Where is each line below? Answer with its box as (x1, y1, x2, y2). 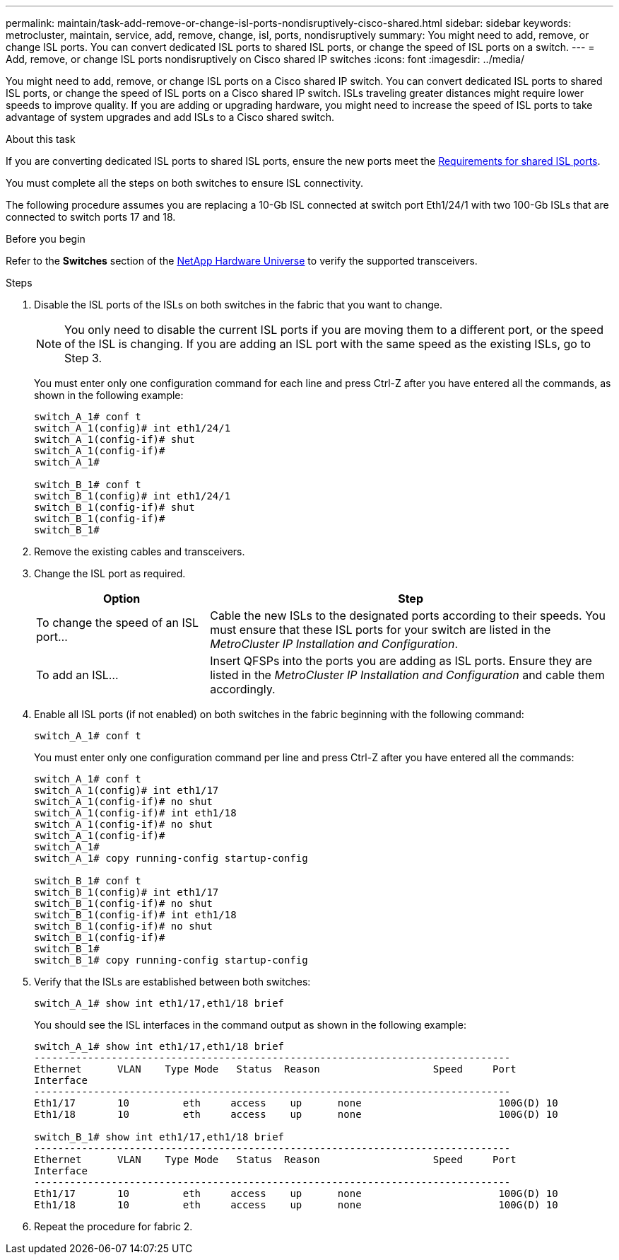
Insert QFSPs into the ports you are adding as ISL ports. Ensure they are (210, 654, 592, 668)
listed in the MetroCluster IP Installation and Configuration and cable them (210, 668, 605, 682)
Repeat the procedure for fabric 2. (34, 1220, 193, 1232)
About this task (6, 133, 76, 145)
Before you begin (6, 233, 86, 245)
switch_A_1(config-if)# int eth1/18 (34, 807, 237, 819)
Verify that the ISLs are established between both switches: (34, 976, 311, 988)
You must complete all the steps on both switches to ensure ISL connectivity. (6, 177, 364, 189)
